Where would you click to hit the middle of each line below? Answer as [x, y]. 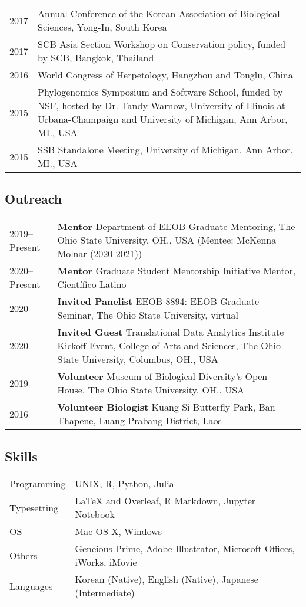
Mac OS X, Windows [119, 531]
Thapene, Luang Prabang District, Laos [139, 421]
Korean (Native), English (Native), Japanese [167, 579]
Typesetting [34, 507]
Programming [38, 484]
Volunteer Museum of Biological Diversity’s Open [162, 376]
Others [24, 555]
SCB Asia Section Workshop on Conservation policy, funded [162, 44]
